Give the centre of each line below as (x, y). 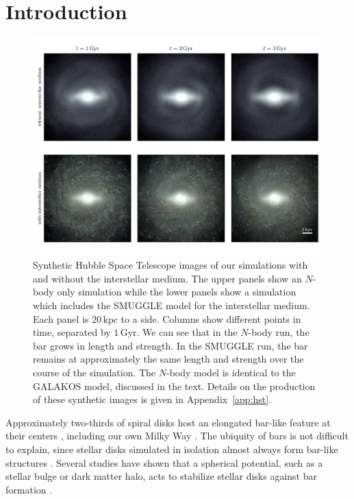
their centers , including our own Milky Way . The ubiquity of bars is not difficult (177, 436)
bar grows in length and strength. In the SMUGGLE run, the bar (170, 345)
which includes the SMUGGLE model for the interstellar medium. (172, 305)
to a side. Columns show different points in (211, 318)
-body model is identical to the (231, 373)
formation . (29, 489)
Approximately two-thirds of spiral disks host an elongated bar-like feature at (168, 422)
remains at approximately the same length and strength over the (168, 359)
